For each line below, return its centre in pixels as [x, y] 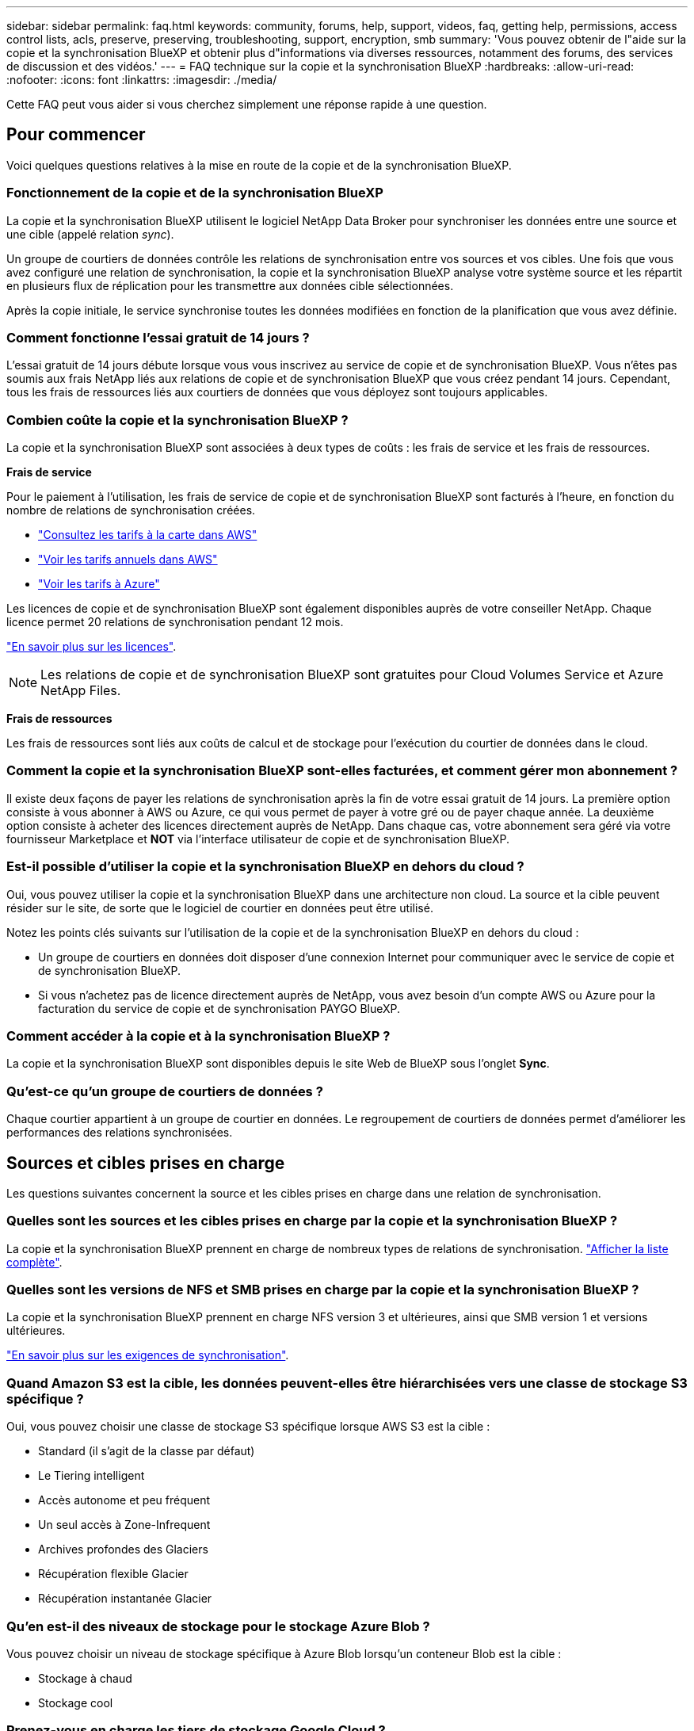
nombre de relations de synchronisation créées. [131, 510]
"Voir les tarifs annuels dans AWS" [128, 560]
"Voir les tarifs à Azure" [99, 584]
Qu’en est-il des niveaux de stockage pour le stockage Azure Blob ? [218, 1626]
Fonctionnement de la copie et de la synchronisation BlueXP [195, 193]
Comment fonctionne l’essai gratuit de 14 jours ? [158, 337]
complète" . [34, 1262]
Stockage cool [76, 1702]
